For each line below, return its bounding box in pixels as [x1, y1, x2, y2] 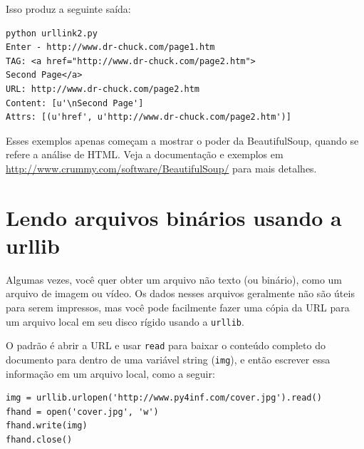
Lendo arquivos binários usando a [6, 202, 342, 232]
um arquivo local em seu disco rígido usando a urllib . [6, 314, 244, 329]
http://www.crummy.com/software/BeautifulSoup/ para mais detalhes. [6, 160, 317, 175]
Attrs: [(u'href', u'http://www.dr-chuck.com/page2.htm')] [6, 112, 291, 123]
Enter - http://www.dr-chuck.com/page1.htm [6, 42, 215, 53]
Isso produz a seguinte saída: [6, 1, 131, 16]
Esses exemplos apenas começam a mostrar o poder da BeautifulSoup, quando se [6, 133, 359, 148]
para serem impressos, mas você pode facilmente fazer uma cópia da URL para [6, 300, 350, 315]
